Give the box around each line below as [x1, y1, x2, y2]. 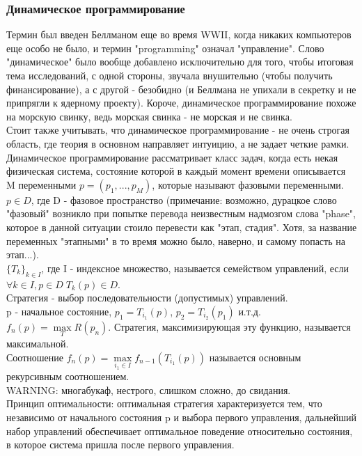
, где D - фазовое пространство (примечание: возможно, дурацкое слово [31, 192, 337, 207]
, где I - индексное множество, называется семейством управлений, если [41, 260, 349, 275]
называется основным [209, 349, 301, 364]
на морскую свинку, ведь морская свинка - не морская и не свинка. [6, 109, 292, 123]
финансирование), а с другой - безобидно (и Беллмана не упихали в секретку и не [6, 81, 356, 96]
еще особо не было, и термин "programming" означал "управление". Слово [6, 40, 324, 55]
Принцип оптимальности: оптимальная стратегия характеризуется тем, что [6, 396, 322, 411]
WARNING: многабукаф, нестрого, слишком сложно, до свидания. [6, 382, 291, 397]
